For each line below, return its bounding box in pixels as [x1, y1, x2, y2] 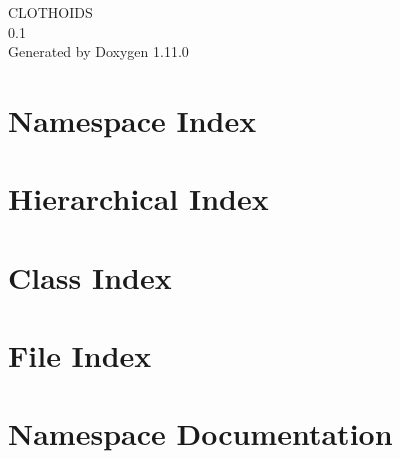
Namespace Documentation [8, 413, 393, 454]
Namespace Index [8, 99, 257, 140]
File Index [8, 335, 152, 376]
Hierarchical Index [8, 178, 269, 219]
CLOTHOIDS [8, 2, 93, 22]
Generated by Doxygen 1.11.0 [8, 41, 189, 62]
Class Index [8, 256, 172, 297]
